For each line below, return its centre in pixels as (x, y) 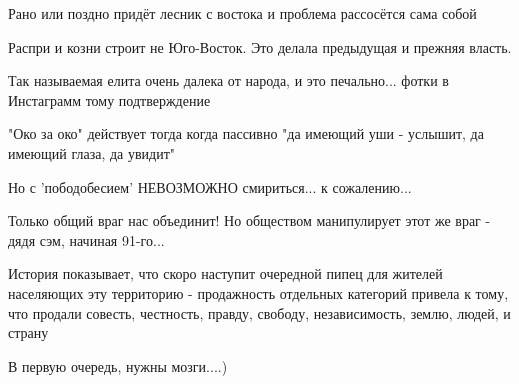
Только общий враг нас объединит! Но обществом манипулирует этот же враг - (249, 220)
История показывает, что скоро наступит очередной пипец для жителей (225, 273)
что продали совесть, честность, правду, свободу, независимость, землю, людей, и (259, 312)
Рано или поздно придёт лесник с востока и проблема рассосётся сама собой (242, 13)
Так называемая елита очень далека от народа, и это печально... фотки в (228, 80)
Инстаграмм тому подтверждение (109, 99)
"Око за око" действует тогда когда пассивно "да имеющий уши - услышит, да (246, 133)
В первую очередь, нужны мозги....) (118, 365)
